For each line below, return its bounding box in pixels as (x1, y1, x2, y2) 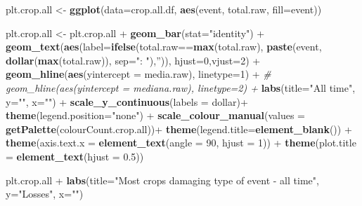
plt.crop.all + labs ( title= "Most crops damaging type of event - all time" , (6, 172, 319, 187)
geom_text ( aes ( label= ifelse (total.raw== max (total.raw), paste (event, (6, 39, 322, 54)
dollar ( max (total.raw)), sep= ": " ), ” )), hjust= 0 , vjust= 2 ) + (6, 53, 261, 67)
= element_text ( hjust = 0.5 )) (6, 149, 144, 163)
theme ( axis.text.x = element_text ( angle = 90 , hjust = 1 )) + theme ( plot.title (6, 135, 356, 150)
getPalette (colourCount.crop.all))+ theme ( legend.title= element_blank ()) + (6, 121, 352, 136)
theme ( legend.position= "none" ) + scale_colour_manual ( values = (6, 108, 305, 123)
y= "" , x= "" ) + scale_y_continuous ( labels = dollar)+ (6, 94, 248, 109)
